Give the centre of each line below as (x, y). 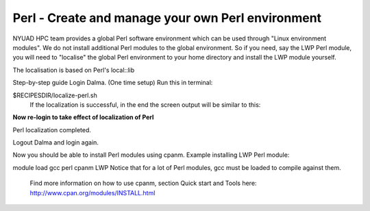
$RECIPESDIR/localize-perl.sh (55, 95)
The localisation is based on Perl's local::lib (74, 70)
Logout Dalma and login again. (56, 142)
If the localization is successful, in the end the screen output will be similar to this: (145, 104)
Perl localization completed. (52, 129)
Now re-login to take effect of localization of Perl (83, 117)
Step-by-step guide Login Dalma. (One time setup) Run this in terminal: (113, 83)
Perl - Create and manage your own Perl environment (167, 18)
